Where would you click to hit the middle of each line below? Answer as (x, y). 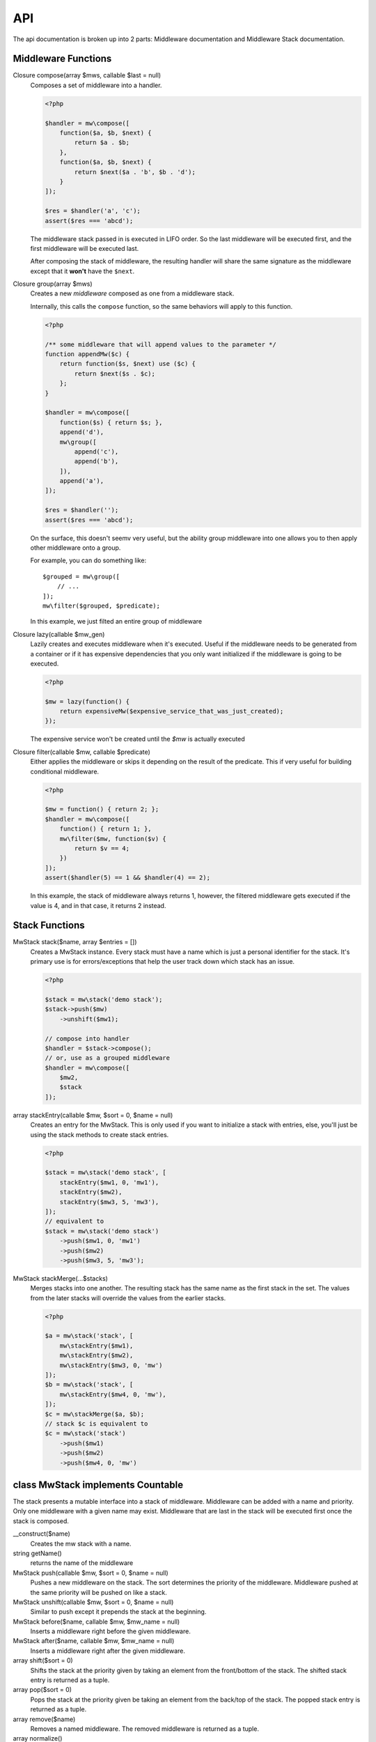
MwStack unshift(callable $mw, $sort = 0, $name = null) (93, 1602)
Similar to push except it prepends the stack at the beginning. (118, 1612)
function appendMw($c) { (87, 354)
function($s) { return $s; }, (111, 422)
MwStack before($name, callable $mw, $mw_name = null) (96, 1621)
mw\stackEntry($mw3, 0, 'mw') (111, 1365)
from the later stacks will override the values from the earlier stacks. (128, 1298)
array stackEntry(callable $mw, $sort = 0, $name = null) (93, 1115)
